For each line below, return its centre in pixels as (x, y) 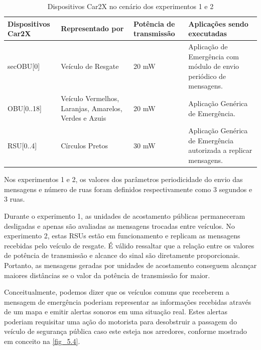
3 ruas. (15, 199)
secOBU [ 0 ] (24, 66)
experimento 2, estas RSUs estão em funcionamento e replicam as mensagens (122, 236)
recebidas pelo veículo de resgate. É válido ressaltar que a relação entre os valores (129, 245)
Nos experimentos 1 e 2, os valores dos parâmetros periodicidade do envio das (123, 179)
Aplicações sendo (218, 23)
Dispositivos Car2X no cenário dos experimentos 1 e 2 (130, 6)
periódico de (207, 76)
